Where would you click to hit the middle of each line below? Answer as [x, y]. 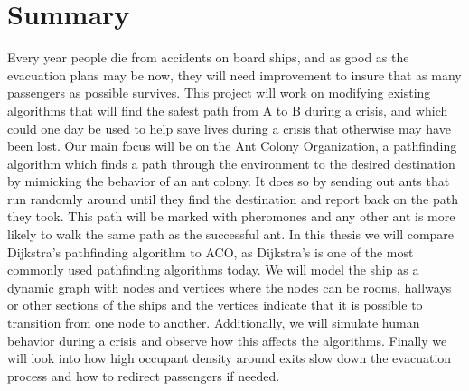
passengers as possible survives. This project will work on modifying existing [219, 93]
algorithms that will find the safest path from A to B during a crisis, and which [228, 110]
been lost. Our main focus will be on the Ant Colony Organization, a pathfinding [232, 146]
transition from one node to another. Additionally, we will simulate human [214, 323]
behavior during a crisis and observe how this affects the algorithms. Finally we [227, 340]
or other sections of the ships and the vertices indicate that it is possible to [215, 305]
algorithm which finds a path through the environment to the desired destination [231, 163]
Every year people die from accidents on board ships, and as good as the [208, 57]
